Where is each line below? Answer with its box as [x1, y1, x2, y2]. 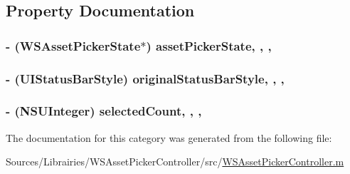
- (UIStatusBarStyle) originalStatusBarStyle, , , [6, 69, 285, 87]
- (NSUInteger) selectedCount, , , [6, 102, 202, 120]
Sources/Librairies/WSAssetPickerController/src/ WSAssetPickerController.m [6, 154, 344, 169]
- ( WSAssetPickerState [6, 36, 141, 54]
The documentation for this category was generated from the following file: [6, 130, 332, 145]
